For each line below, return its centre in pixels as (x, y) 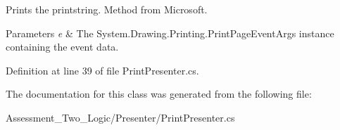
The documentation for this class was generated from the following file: (159, 94)
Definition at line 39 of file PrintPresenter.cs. (102, 70)
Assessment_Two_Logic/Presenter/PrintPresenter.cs (120, 117)
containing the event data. (62, 47)
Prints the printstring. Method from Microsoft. (107, 9)
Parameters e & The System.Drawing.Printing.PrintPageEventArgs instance (170, 33)
